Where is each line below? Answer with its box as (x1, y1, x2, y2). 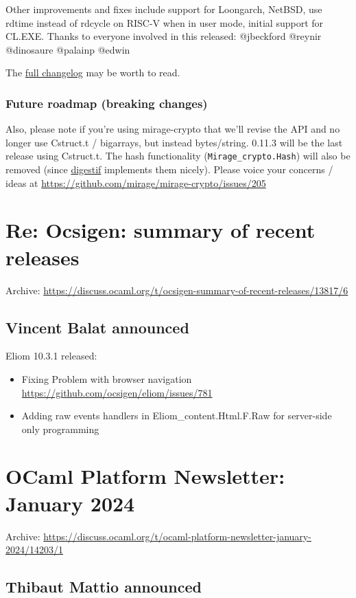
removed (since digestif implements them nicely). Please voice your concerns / (5, 162, 333, 177)
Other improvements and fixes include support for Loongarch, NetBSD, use (5, 2, 322, 16)
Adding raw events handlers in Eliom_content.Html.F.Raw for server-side (21, 408, 332, 423)
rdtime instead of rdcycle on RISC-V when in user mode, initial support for (5, 15, 324, 30)
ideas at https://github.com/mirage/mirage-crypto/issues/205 (5, 175, 266, 190)
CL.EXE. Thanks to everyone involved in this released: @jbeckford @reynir (5, 29, 322, 43)
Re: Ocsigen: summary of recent (5, 216, 316, 244)
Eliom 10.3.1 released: (5, 348, 97, 363)
